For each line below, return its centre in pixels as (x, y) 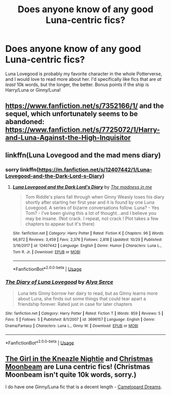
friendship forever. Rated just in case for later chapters (75, 304)
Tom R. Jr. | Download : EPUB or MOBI (46, 252)
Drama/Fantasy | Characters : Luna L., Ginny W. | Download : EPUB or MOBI (72, 326)
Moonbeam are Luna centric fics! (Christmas (78, 367)
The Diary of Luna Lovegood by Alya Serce (59, 282)
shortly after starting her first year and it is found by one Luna (90, 203)
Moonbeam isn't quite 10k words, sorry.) (71, 374)
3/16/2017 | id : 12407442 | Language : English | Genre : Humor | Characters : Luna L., (87, 246)
